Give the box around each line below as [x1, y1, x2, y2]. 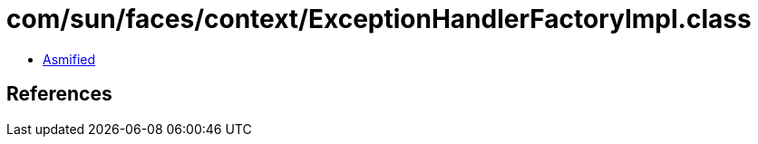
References [6, 82, 112, 106]
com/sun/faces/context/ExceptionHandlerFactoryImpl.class [6, 4, 752, 34]
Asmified [43, 51, 96, 67]
